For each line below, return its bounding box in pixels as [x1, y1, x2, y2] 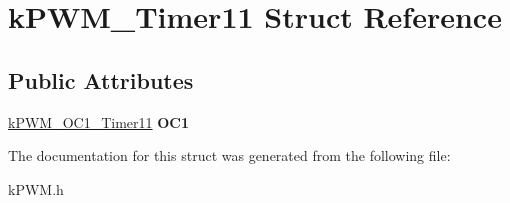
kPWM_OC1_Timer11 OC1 [8, 111, 189, 132]
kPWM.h [8, 178, 64, 199]
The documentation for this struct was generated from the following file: [8, 145, 451, 166]
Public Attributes [8, 64, 194, 95]
